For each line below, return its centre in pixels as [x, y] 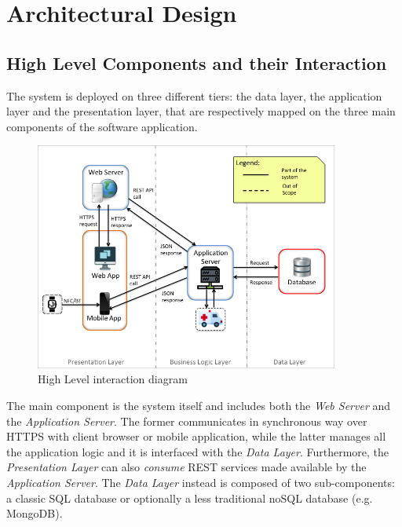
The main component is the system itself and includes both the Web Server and [199, 405]
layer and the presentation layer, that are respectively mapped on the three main [201, 111]
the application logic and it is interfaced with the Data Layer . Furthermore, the [198, 451]
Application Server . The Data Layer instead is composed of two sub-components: [201, 482]
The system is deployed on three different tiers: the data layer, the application [194, 95]
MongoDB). [35, 513]
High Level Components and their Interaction [197, 62]
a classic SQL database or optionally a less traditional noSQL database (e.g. [190, 498]
